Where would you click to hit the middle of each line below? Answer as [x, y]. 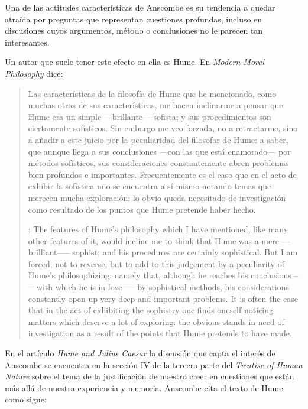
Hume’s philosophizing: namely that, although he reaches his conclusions [160, 275]
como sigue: [26, 399]
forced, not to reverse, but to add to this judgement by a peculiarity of [156, 263]
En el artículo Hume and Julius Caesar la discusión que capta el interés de [140, 353]
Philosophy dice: [34, 73]
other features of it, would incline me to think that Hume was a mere [153, 240]
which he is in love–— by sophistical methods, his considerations [172, 287]
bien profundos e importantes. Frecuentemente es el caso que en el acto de [162, 174]
